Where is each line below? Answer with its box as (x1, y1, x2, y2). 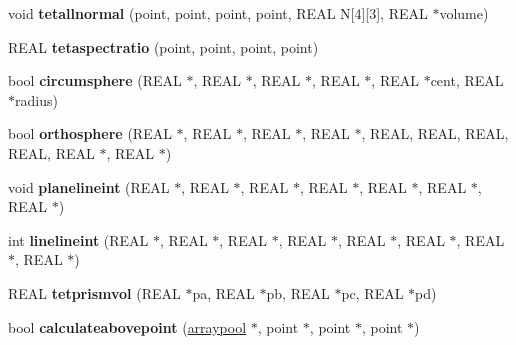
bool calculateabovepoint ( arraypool (8, 316, 247, 337)
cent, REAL (430, 70, 504, 91)
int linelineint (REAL (8, 229, 149, 250)
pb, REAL (266, 282, 330, 303)
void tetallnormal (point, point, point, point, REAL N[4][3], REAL (8, 3, 428, 23)
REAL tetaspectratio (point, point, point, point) (8, 36, 319, 57)
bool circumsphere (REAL (8, 70, 182, 91)
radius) (15, 89, 58, 110)
